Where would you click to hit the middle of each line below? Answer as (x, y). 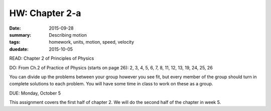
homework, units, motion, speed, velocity (92, 42)
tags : (15, 42)
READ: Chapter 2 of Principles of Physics (52, 58)
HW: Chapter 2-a (45, 13)
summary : (20, 35)
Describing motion (68, 35)
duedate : (19, 49)
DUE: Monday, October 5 (35, 93)
